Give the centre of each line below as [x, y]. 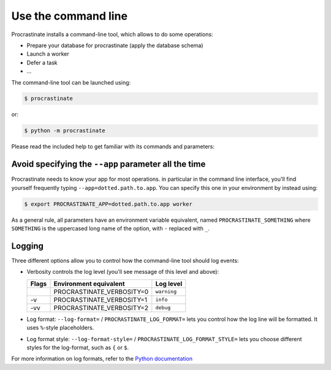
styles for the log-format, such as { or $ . [78, 347]
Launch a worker [48, 54]
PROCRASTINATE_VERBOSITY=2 [101, 308]
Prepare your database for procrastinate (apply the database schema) [115, 45]
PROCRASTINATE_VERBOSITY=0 [101, 292]
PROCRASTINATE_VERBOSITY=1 [100, 300]
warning [166, 292]
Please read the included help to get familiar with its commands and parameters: [113, 146]
